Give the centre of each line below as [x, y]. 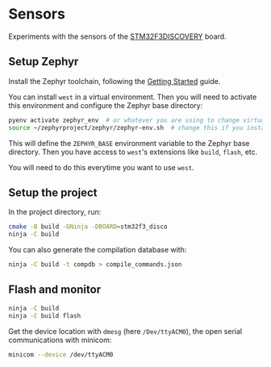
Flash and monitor [55, 290]
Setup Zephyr [44, 62]
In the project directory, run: [55, 212]
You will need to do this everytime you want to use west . [102, 167]
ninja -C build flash [45, 315]
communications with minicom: [60, 340]
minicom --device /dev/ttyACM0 [61, 354]
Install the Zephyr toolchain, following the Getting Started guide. [115, 81]
